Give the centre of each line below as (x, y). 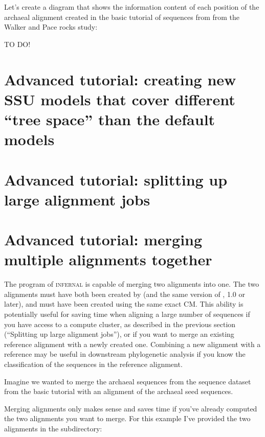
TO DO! (17, 44)
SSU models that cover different (120, 99)
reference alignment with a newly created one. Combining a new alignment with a (132, 344)
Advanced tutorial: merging (103, 239)
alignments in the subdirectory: (53, 428)
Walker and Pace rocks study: (51, 27)
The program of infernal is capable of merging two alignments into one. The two (132, 284)
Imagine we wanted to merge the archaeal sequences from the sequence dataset (128, 381)
